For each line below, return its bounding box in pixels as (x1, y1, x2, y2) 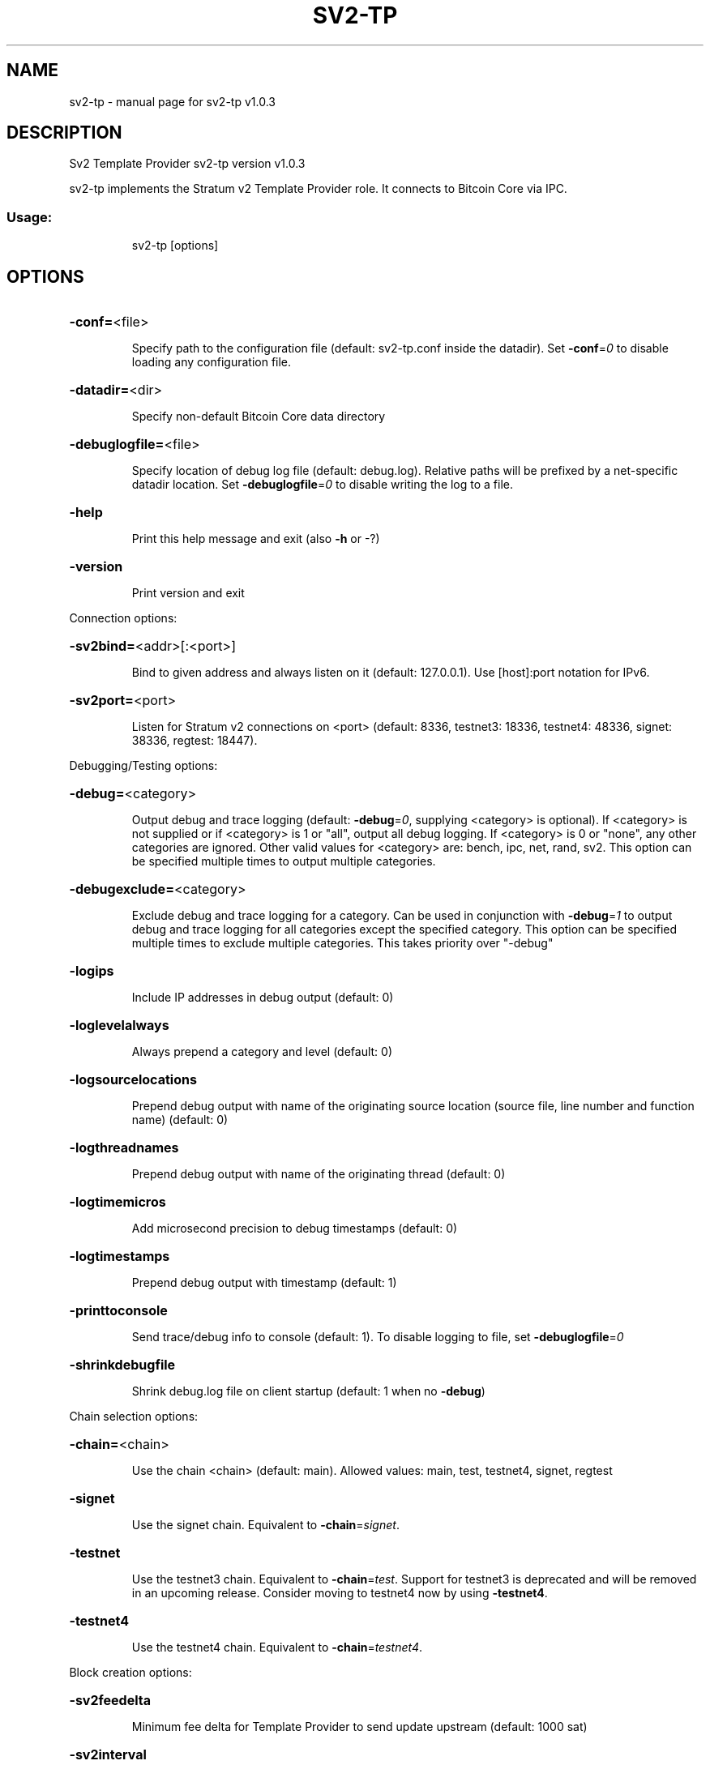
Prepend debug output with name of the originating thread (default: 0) (131, 1167, 506, 1182)
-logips (69, 963, 114, 980)
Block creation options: (69, 1665, 192, 1680)
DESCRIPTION (6, 122, 122, 143)
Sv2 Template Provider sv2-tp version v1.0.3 (69, 156, 306, 171)
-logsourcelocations (69, 1071, 197, 1088)
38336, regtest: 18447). (131, 733, 258, 748)
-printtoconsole (69, 1302, 168, 1319)
